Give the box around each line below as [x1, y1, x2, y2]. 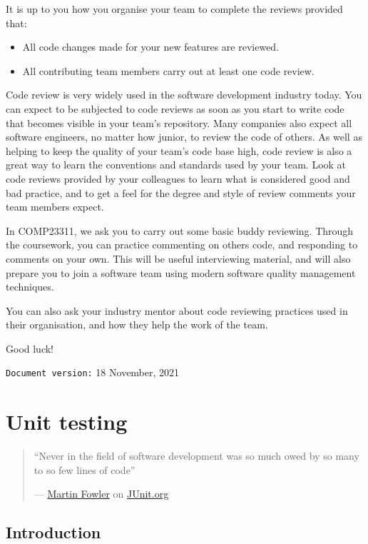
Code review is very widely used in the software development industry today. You [6, 87, 362, 102]
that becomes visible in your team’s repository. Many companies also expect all [6, 115, 352, 130]
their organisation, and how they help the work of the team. [6, 317, 268, 332]
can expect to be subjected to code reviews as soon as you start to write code [6, 101, 344, 116]
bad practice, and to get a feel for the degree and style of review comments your [6, 185, 356, 200]
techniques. [6, 279, 54, 294]
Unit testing [6, 407, 128, 436]
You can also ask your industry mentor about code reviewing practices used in [6, 303, 348, 318]
